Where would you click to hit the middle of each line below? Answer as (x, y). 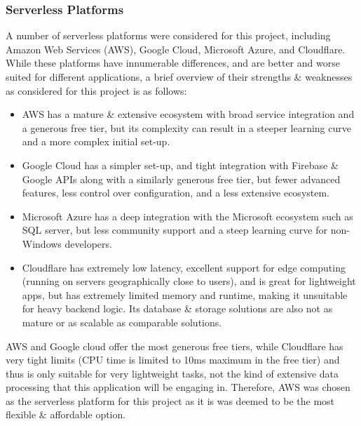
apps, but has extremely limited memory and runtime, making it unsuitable (185, 294)
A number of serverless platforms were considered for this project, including (168, 35)
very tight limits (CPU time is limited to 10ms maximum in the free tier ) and (173, 360)
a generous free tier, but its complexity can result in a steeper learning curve (186, 127)
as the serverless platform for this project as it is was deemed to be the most (170, 400)
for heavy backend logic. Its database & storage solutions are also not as (177, 308)
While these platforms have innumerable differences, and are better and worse (173, 63)
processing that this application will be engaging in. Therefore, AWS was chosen (178, 387)
